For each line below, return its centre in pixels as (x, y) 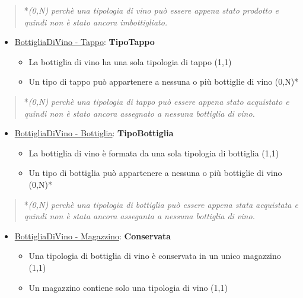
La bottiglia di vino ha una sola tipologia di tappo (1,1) (130, 61)
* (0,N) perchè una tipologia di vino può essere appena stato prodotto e (151, 10)
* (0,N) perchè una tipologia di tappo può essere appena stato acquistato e (157, 101)
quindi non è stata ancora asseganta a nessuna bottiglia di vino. (139, 216)
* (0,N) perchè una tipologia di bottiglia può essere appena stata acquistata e (161, 204)
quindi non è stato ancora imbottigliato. (96, 22)
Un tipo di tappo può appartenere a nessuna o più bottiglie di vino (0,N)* (164, 81)
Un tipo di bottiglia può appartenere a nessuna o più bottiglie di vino (155, 173)
